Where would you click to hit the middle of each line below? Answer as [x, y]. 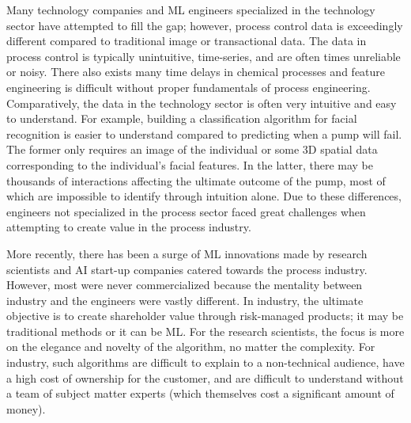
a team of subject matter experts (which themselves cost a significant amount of [200, 393]
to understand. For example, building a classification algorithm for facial [182, 118]
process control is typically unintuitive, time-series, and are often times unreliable [204, 56]
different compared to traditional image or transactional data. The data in [187, 41]
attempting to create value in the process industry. [129, 227]
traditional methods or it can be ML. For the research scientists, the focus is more [205, 331]
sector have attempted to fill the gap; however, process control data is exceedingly [205, 25]
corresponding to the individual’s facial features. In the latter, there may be [190, 164]
